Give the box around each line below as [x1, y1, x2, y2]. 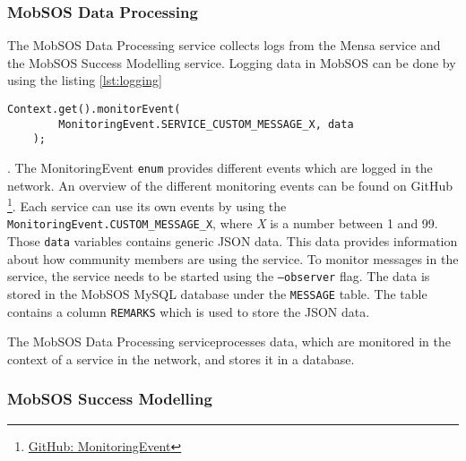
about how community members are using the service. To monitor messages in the [7, 249, 459, 268]
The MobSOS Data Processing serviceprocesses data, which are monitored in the [7, 332, 451, 351]
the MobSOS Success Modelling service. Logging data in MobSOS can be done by [7, 53, 456, 72]
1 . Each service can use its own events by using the [7, 194, 287, 215]
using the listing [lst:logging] [7, 71, 162, 90]
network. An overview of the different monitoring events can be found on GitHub [7, 175, 453, 194]
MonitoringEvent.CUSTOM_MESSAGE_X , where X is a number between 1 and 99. [7, 214, 438, 233]
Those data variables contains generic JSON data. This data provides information [7, 232, 458, 251]
